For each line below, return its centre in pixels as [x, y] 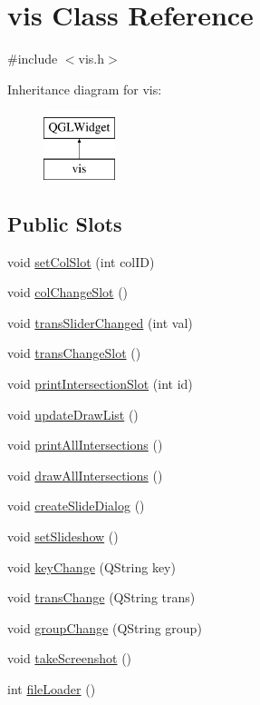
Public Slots [65, 223]
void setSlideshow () [63, 536]
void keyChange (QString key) [91, 566]
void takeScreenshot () [70, 658]
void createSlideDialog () [76, 506]
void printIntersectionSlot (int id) [100, 384]
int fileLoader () [52, 689]
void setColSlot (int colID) [81, 261]
